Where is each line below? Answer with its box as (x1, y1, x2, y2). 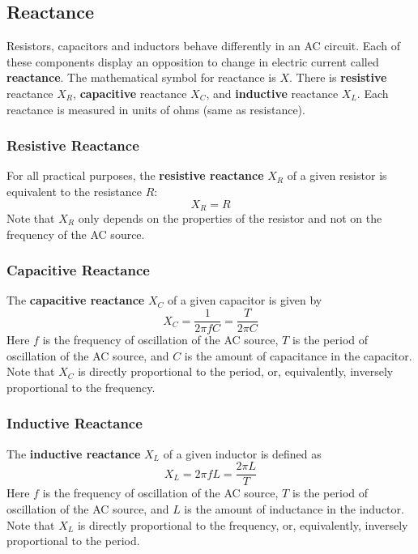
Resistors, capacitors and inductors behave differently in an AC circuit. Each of (6, 37, 400, 54)
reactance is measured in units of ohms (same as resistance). (6, 100, 305, 117)
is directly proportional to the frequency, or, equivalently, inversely (77, 516, 408, 533)
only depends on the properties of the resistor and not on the (78, 210, 382, 227)
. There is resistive (289, 69, 387, 86)
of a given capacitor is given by (167, 292, 322, 309)
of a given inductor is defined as (163, 445, 322, 462)
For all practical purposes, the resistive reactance (6, 167, 264, 184)
